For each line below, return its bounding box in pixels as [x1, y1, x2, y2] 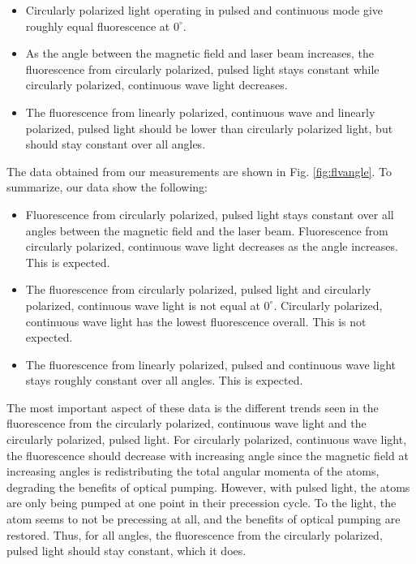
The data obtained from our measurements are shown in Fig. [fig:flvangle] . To [6, 162, 392, 179]
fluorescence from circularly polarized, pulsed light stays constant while [25, 60, 380, 77]
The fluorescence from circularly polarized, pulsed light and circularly [25, 281, 371, 298]
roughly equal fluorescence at [25, 17, 170, 34]
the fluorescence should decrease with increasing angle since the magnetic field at [6, 446, 409, 463]
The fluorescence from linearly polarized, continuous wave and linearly [25, 103, 375, 120]
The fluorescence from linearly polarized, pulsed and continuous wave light [25, 355, 396, 372]
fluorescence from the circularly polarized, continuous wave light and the [6, 415, 367, 432]
